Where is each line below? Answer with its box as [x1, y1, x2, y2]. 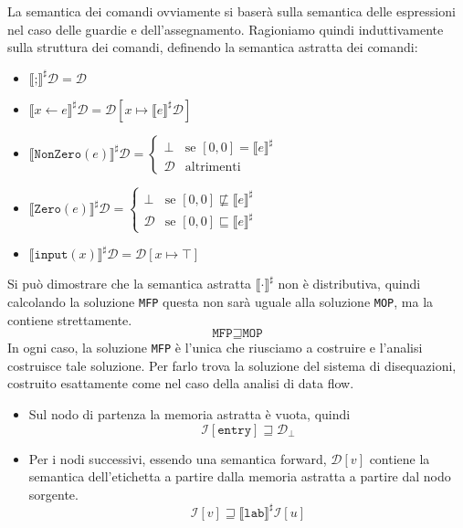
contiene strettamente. [7, 310, 132, 329]
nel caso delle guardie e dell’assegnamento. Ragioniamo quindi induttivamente [7, 19, 444, 38]
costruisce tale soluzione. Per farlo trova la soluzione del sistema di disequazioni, [7, 355, 457, 375]
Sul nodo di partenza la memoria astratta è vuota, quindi [28, 405, 351, 424]
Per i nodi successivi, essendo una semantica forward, [28, 449, 327, 468]
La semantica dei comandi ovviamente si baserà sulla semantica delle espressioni [7, 2, 456, 20]
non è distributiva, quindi [278, 274, 421, 293]
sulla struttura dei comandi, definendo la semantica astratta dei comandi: [7, 37, 418, 57]
